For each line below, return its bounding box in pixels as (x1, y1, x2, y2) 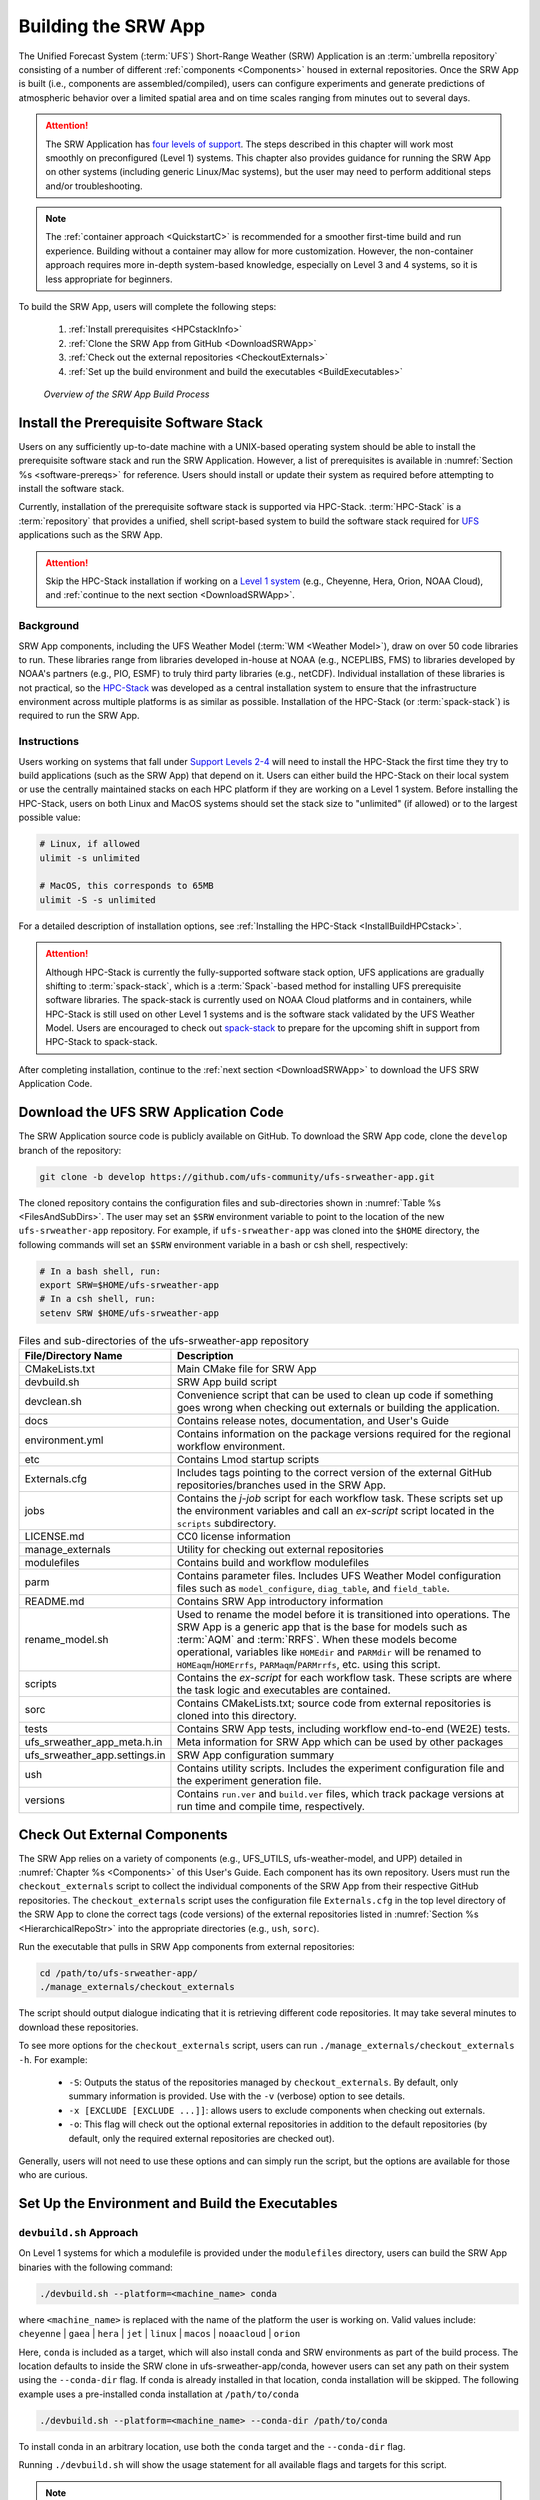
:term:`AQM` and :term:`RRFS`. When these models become (176, 1633, 458, 1647)
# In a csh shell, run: (39, 1293, 157, 1305)
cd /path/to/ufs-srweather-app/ (39, 1968, 199, 1979)
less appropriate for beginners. (45, 273, 173, 285)
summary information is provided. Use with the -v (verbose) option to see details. (68, 2090, 405, 2102)
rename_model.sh (24, 1633, 109, 1647)
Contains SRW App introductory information (176, 1595, 384, 1609)
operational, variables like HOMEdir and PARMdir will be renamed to (176, 1645, 482, 1659)
